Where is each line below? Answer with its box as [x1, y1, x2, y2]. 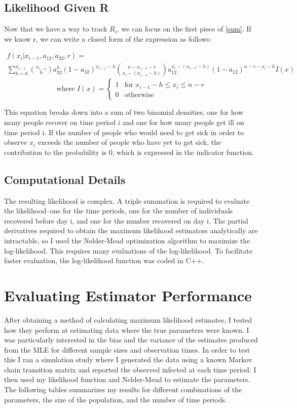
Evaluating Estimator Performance [4, 285, 252, 305]
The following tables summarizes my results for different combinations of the [4, 384, 242, 395]
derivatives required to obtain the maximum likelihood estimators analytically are [4, 225, 258, 236]
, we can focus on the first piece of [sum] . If [117, 23, 251, 34]
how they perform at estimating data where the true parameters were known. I [4, 324, 249, 335]
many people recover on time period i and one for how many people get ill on [4, 117, 244, 128]
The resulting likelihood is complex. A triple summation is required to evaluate [4, 195, 250, 206]
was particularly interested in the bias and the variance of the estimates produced [4, 334, 258, 345]
